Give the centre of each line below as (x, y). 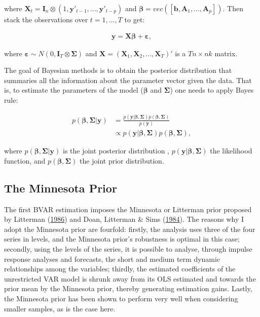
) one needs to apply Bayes (212, 90)
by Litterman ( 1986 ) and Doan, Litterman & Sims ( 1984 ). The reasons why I (124, 219)
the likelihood (231, 151)
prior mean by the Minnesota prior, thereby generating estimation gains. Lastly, (128, 288)
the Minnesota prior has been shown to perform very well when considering (121, 299)
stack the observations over (46, 19)
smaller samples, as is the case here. (60, 308)
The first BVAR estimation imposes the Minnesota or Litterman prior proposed (128, 209)
